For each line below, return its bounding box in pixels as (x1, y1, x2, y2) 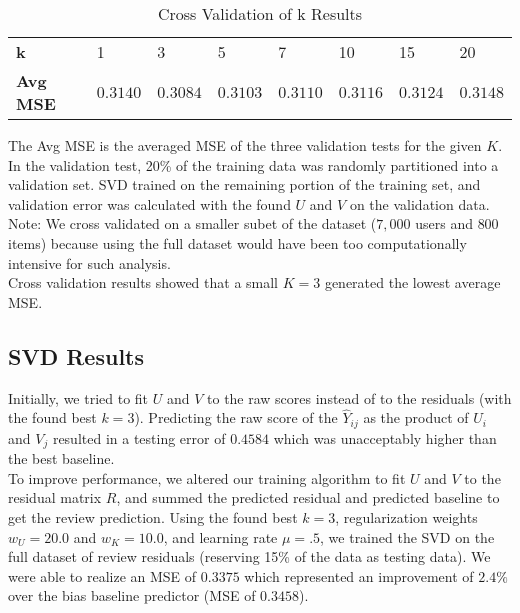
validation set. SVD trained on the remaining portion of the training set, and (8, 174, 481, 195)
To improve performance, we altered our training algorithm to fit (8, 467, 406, 488)
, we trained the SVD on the (320, 526, 495, 547)
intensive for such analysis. (8, 252, 171, 273)
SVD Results (8, 340, 144, 371)
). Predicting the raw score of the (134, 407, 338, 428)
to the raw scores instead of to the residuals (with (207, 387, 512, 408)
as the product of (363, 407, 469, 428)
